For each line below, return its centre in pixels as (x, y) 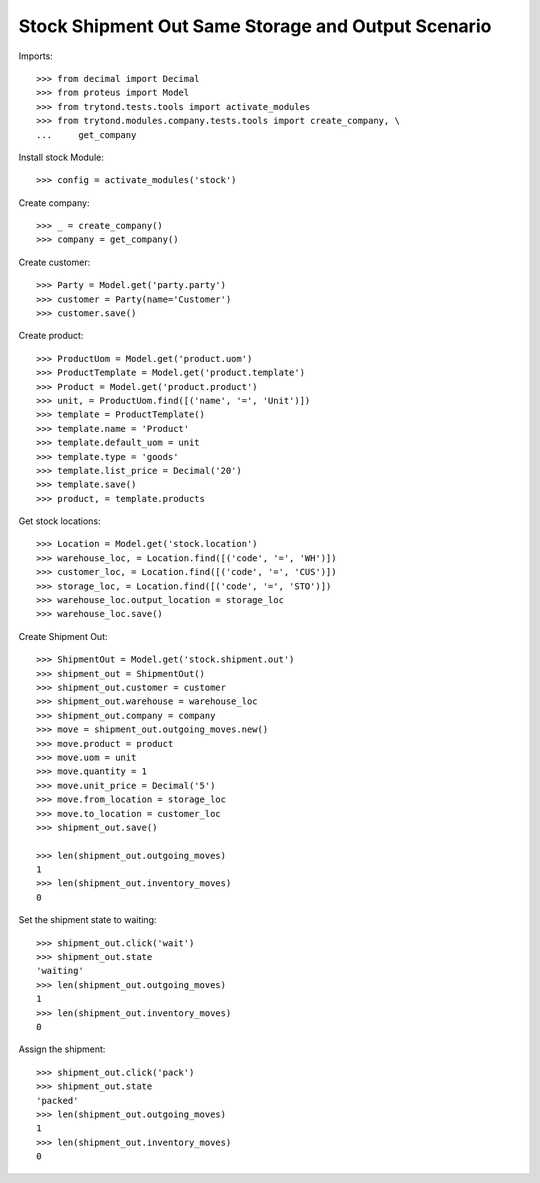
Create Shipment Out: (63, 636)
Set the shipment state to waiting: (87, 920)
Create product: (51, 336)
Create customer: (54, 262)
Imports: (36, 56)
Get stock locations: (59, 521)
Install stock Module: (61, 157)
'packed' (57, 1100)
